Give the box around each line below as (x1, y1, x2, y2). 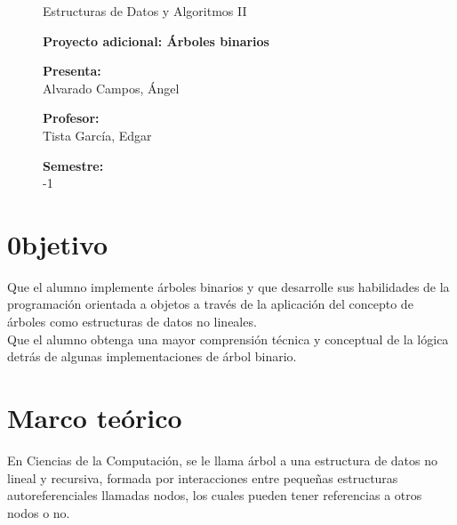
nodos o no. (7, 503, 70, 521)
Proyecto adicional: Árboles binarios (43, 31, 269, 50)
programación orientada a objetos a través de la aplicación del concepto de (7, 295, 413, 313)
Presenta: (43, 61, 101, 80)
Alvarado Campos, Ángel (43, 78, 180, 97)
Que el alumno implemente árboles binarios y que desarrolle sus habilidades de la (7, 277, 450, 295)
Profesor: (43, 109, 100, 127)
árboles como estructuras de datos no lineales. (7, 312, 257, 331)
